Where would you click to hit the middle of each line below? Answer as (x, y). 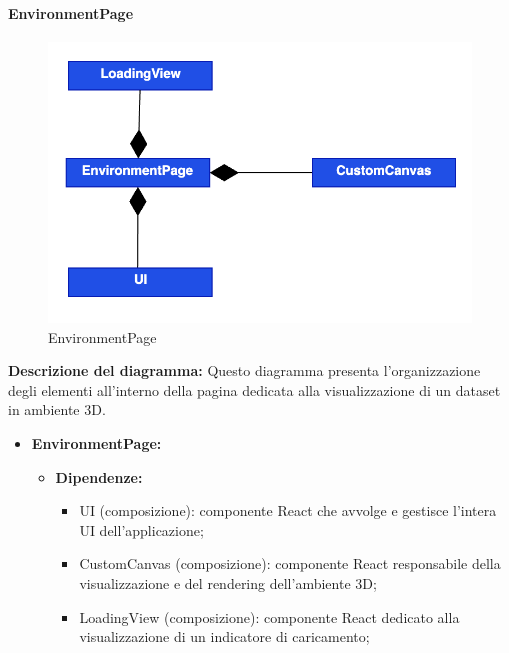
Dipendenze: (99, 476)
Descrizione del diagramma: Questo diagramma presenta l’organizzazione (244, 370)
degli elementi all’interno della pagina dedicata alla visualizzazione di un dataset (254, 389)
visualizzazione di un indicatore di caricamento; (224, 636)
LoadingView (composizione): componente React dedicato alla (269, 616)
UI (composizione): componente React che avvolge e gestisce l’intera (288, 510)
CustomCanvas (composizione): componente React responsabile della (290, 563)
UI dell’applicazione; (141, 529)
